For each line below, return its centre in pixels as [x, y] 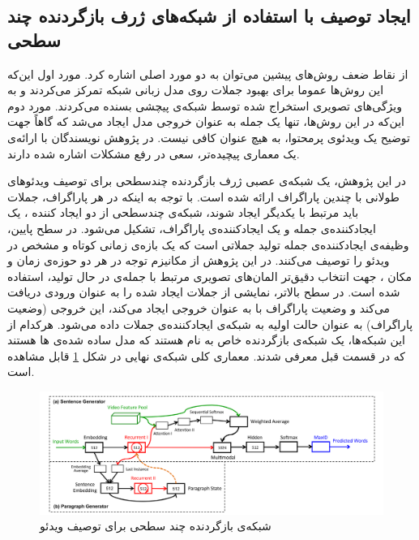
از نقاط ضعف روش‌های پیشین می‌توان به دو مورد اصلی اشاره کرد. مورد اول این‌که [208, 73]
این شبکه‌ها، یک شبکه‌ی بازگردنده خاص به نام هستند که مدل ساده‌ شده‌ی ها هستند [206, 340]
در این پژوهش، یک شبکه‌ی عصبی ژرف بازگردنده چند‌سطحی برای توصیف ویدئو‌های [207, 181]
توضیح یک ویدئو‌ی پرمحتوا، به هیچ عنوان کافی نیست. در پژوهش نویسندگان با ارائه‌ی [209, 137]
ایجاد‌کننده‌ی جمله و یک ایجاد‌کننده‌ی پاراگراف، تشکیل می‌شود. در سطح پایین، [192, 228]
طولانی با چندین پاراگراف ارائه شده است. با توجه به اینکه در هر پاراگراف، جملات [203, 196]
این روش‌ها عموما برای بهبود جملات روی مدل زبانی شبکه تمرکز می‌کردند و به [196, 90]
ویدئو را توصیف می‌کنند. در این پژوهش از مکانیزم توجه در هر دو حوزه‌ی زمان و [199, 260]
